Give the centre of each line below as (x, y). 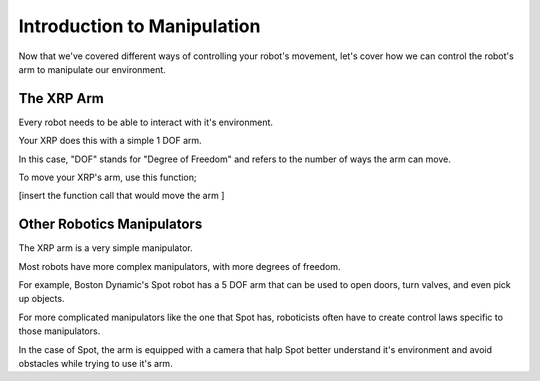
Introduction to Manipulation (139, 26)
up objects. (41, 299)
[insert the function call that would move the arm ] (121, 196)
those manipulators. (59, 331)
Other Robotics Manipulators (110, 224)
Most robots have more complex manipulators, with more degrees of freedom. (179, 266)
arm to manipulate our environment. (92, 69)
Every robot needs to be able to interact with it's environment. (146, 122)
